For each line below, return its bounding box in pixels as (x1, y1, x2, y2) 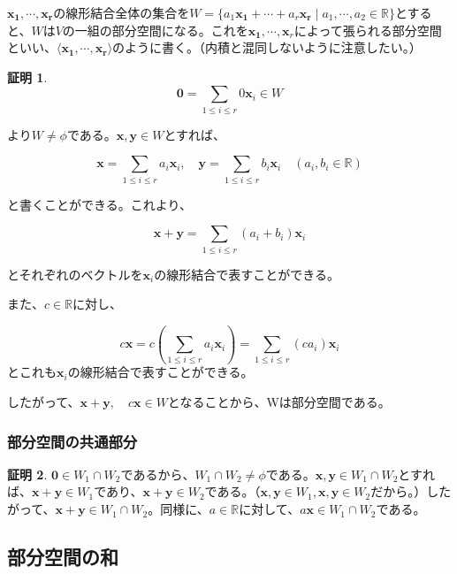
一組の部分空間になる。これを (74, 20, 248, 39)
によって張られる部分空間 (293, 20, 442, 39)
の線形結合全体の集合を (53, 4, 190, 21)
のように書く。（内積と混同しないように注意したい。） (112, 38, 422, 57)
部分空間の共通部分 (7, 430, 138, 452)
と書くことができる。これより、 (7, 195, 192, 213)
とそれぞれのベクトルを (7, 264, 143, 283)
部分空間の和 (7, 543, 118, 570)
